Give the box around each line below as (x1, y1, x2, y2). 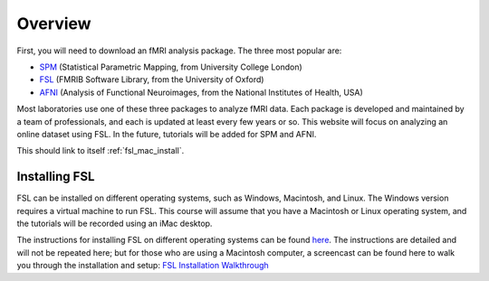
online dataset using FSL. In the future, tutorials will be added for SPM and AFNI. (16, 128, 317, 139)
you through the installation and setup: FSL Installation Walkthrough (16, 260, 269, 271)
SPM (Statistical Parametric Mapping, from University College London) (39, 61, 302, 72)
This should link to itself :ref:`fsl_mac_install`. (16, 145, 185, 156)
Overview (16, 14, 91, 33)
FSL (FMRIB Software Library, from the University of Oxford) (39, 74, 264, 85)
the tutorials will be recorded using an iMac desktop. (16, 218, 213, 229)
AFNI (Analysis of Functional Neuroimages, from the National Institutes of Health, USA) (39, 87, 364, 98)
